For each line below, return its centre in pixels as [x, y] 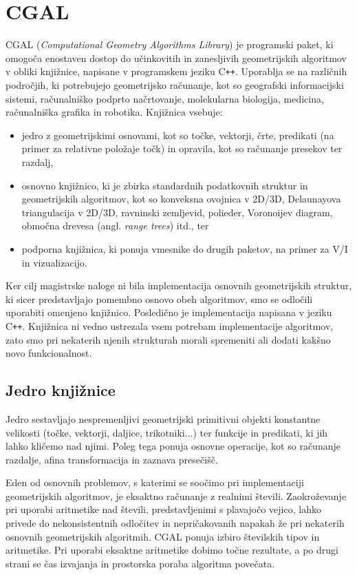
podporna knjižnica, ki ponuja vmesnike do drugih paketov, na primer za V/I [185, 248]
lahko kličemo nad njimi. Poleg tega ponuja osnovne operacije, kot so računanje [173, 446]
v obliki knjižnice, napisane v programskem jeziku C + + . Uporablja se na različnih [176, 71]
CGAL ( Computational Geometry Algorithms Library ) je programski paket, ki [170, 44]
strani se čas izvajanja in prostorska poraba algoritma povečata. [140, 563]
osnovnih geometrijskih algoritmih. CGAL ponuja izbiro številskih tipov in [163, 536]
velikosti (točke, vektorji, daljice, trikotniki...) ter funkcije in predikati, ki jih [167, 432]
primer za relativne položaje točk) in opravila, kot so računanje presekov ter [182, 148]
